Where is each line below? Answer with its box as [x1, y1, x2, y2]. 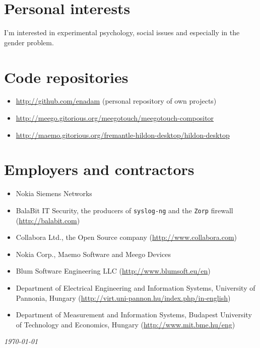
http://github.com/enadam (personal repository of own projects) [16, 96, 217, 106]
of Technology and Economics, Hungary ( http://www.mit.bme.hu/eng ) [16, 319, 235, 329]
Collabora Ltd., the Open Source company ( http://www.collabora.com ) [16, 232, 237, 242]
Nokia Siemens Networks [16, 188, 92, 199]
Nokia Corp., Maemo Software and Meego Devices [16, 248, 171, 259]
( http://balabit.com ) [16, 215, 80, 225]
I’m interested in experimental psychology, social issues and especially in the [4, 27, 240, 38]
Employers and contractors [4, 159, 194, 180]
